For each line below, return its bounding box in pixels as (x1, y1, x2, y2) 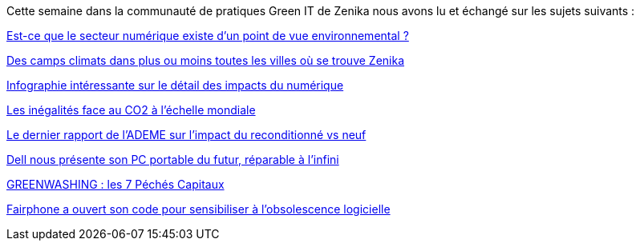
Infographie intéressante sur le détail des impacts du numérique (6, 78, 344, 92)
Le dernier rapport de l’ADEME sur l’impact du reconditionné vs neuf (6, 128, 367, 141)
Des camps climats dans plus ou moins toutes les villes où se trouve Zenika (6, 54, 405, 67)
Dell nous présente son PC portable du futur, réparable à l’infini (6, 153, 339, 166)
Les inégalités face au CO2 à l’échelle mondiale (6, 103, 256, 117)
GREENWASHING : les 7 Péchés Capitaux (6, 177, 225, 191)
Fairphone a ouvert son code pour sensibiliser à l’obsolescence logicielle (6, 202, 391, 216)
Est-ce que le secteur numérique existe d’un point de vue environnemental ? (6, 29, 409, 42)
